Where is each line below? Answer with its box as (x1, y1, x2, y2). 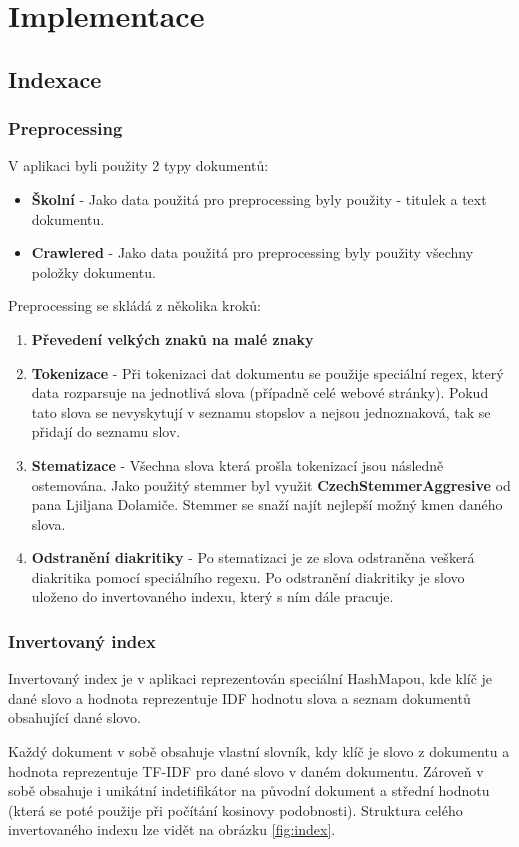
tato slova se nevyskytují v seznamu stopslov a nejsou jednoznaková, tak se (31, 401, 491, 422)
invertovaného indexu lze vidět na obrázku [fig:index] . (8, 819, 336, 840)
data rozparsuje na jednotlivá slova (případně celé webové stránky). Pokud (31, 382, 489, 403)
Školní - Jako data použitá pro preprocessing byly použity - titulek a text (31, 188, 487, 209)
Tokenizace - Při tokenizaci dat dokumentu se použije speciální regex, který (31, 362, 504, 383)
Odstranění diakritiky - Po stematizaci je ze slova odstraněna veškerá (31, 547, 475, 568)
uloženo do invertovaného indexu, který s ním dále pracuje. (31, 586, 394, 607)
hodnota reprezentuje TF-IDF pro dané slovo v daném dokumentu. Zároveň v (8, 760, 484, 781)
